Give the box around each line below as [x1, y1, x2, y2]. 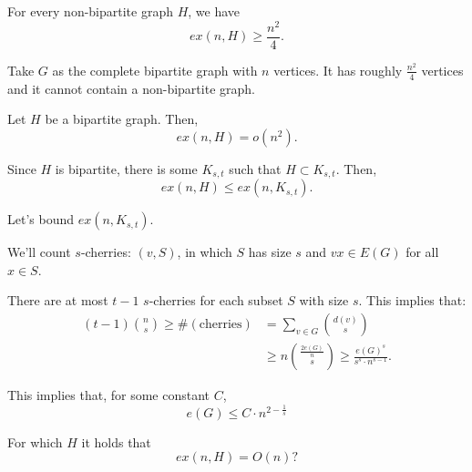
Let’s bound [7, 210, 75, 229]
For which [7, 432, 63, 451]
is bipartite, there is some [55, 159, 198, 178]
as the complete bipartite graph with [52, 60, 258, 79]
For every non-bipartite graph [7, 2, 173, 20]
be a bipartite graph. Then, [45, 109, 199, 128]
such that [229, 159, 282, 178]
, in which [177, 242, 232, 262]
